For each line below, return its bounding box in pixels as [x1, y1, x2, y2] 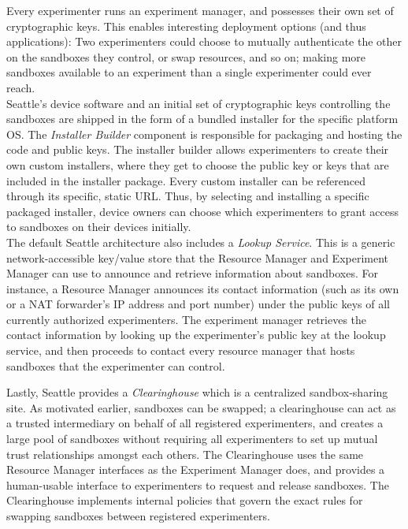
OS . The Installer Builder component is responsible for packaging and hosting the [6, 125, 402, 142]
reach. [6, 79, 35, 95]
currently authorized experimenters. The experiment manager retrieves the [6, 311, 367, 327]
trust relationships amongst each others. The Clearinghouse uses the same [6, 445, 364, 462]
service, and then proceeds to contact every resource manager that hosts [6, 342, 355, 359]
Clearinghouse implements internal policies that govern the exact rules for [6, 492, 363, 509]
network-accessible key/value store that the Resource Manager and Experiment [6, 249, 389, 266]
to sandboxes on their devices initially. [6, 218, 191, 235]
